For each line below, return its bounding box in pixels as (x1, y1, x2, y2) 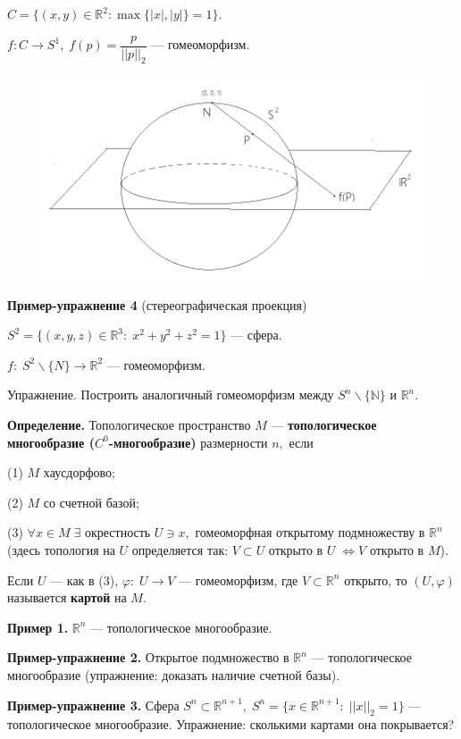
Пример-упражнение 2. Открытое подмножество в (7, 648, 289, 667)
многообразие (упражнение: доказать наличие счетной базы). (7, 666, 340, 684)
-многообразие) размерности (108, 432, 268, 451)
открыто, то (344, 570, 407, 589)
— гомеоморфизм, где (179, 570, 298, 589)
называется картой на (7, 588, 127, 607)
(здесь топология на (7, 541, 115, 559)
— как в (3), (50, 570, 119, 589)
